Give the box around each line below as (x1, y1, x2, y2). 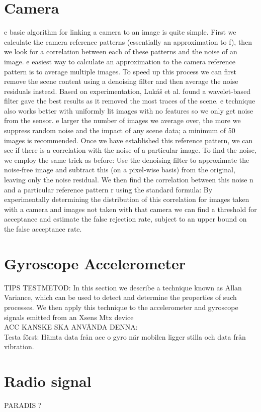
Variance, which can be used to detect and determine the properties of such (4, 292, 237, 302)
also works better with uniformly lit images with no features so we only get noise (4, 105, 253, 116)
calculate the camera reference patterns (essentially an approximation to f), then (4, 36, 252, 47)
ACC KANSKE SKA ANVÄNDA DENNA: (4, 322, 138, 332)
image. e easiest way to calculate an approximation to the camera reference (4, 56, 235, 66)
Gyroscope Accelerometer (4, 253, 186, 273)
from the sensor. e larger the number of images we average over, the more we (4, 115, 241, 126)
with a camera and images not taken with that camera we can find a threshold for (4, 203, 257, 214)
